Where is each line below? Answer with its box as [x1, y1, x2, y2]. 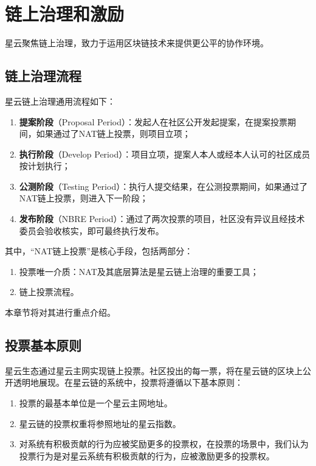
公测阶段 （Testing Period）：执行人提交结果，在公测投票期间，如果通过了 [19, 179, 308, 192]
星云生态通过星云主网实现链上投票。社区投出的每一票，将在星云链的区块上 [5, 364, 303, 377]
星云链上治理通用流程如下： [5, 94, 115, 107]
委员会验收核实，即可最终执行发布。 [19, 224, 164, 237]
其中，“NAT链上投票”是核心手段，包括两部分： [5, 245, 193, 257]
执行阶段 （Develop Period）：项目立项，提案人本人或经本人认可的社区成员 [19, 147, 311, 160]
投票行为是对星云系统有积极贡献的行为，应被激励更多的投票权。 [19, 449, 275, 462]
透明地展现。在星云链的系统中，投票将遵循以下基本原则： [13, 376, 243, 389]
